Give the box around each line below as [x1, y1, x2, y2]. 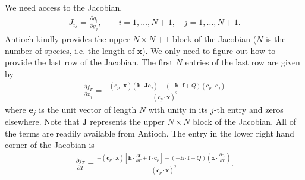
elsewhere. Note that [5, 115, 80, 128]
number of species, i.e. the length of [5, 44, 134, 56]
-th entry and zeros [213, 103, 284, 115]
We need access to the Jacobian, [5, 1, 122, 13]
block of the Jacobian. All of [193, 115, 296, 128]
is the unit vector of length [39, 103, 137, 115]
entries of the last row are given [185, 56, 300, 68]
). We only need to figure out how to [142, 44, 276, 56]
